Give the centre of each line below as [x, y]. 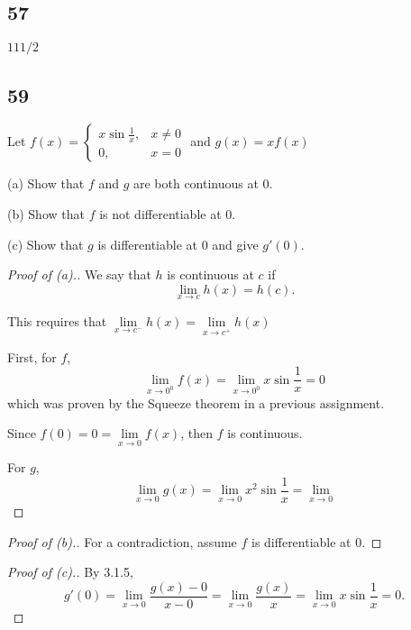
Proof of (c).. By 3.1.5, [70, 572]
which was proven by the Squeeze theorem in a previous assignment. [196, 402]
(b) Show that [46, 214]
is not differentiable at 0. [168, 214]
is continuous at [210, 274]
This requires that [57, 321]
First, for [32, 356]
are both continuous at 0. [203, 183]
